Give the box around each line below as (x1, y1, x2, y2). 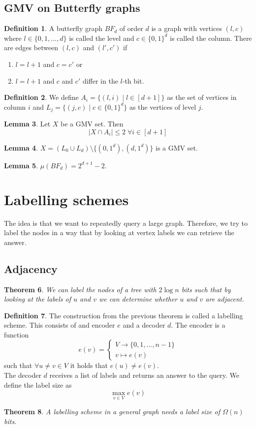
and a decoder (123, 320, 165, 330)
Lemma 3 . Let (4, 119, 51, 129)
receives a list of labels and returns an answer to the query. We (49, 370, 240, 380)
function (4, 329, 29, 339)
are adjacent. (205, 294, 244, 304)
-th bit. (122, 75, 144, 86)
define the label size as (4, 379, 72, 390)
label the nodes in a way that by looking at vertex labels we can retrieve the (4, 227, 234, 238)
